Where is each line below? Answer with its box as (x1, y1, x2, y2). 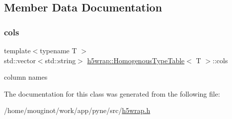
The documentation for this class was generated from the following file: (4, 88, 220, 99)
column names (4, 72, 48, 82)
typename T (40, 45, 77, 55)
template (4, 45, 31, 55)
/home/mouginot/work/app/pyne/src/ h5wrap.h (4, 105, 151, 116)
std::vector (4, 55, 36, 65)
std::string (45, 55, 76, 65)
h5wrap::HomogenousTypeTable (87, 55, 185, 65)
